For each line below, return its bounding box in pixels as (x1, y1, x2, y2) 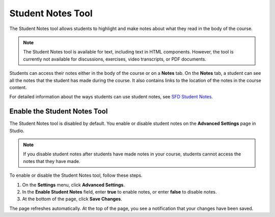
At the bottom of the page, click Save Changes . (22, 196, 122, 202)
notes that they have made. (23, 158, 80, 164)
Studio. (9, 127, 25, 133)
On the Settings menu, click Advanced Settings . (22, 181, 125, 188)
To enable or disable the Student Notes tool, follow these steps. (9, 172, 143, 178)
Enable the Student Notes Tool (9, 107, 108, 116)
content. (9, 84, 28, 90)
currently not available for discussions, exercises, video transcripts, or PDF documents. (23, 56, 206, 62)
